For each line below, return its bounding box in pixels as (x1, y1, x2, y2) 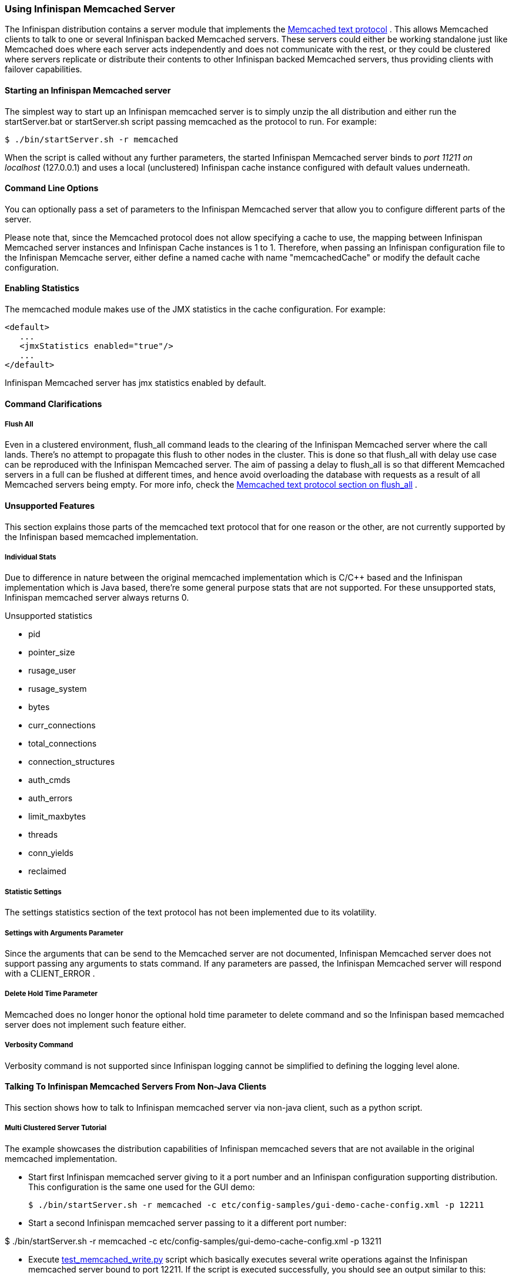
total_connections (28, 738, 97, 749)
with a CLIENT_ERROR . (5, 968, 95, 978)
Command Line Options (5, 183, 99, 194)
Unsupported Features (5, 501, 95, 511)
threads (28, 830, 58, 840)
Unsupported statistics (5, 611, 93, 621)
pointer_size (28, 647, 75, 658)
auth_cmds (28, 775, 71, 785)
